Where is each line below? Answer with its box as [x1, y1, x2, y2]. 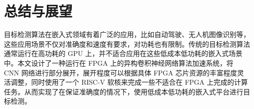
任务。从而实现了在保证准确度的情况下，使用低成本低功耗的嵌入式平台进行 [4, 86, 243, 96]
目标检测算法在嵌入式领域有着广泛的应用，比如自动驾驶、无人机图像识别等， [4, 29, 250, 39]
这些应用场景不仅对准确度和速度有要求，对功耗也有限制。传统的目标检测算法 [4, 38, 250, 49]
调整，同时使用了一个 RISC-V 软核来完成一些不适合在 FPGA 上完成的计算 [10, 77, 248, 87]
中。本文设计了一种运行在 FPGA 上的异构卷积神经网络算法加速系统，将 [4, 57, 233, 68]
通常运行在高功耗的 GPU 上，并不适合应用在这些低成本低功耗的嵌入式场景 [4, 48, 243, 58]
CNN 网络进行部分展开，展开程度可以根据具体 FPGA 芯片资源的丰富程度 [4, 67, 237, 77]
